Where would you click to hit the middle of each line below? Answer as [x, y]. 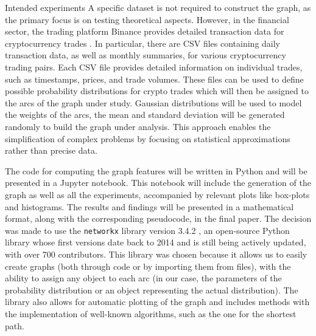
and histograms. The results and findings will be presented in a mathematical [149, 206]
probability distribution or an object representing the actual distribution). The [152, 290]
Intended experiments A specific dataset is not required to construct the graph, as [158, 7]
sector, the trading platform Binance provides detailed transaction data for [145, 31]
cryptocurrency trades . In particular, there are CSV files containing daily [143, 43]
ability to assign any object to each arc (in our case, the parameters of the [143, 278]
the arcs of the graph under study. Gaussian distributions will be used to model [153, 102]
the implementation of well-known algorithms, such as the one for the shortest [151, 313]
